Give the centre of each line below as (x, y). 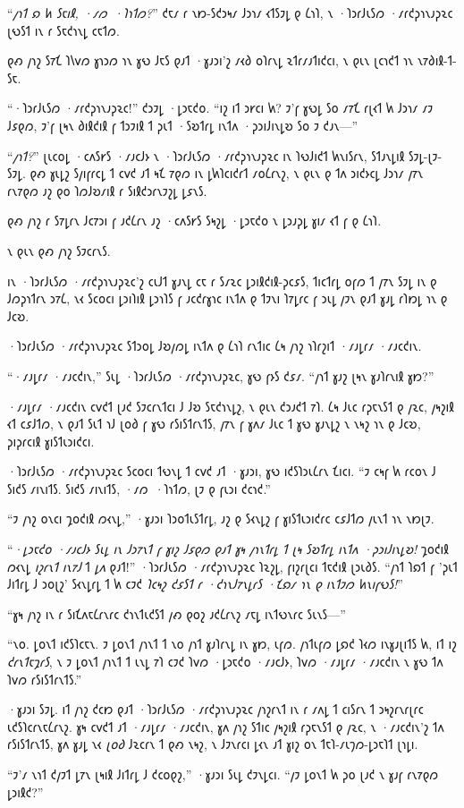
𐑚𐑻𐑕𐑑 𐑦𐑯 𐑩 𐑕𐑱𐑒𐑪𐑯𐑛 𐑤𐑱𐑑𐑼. (63, 30)
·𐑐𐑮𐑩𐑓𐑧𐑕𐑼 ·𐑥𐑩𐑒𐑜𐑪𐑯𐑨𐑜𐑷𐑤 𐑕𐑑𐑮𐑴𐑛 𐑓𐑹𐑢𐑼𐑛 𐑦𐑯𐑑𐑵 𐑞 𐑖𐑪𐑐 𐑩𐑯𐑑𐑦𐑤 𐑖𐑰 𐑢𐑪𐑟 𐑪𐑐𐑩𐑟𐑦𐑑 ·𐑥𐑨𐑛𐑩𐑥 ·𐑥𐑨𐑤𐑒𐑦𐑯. (215, 346)
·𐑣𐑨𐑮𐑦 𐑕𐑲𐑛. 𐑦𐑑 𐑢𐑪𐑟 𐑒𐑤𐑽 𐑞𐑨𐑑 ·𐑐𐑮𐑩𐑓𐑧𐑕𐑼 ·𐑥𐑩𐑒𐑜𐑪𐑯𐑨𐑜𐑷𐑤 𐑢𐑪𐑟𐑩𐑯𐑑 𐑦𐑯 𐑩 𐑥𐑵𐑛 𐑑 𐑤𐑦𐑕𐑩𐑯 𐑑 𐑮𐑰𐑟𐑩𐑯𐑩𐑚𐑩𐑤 (215, 709)
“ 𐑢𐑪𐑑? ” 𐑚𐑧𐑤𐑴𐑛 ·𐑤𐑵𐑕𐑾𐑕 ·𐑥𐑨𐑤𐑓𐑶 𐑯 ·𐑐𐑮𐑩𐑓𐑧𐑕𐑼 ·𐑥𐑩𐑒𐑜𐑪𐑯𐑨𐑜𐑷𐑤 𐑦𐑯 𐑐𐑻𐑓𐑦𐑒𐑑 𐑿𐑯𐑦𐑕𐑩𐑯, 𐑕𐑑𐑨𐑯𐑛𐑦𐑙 (206, 155)
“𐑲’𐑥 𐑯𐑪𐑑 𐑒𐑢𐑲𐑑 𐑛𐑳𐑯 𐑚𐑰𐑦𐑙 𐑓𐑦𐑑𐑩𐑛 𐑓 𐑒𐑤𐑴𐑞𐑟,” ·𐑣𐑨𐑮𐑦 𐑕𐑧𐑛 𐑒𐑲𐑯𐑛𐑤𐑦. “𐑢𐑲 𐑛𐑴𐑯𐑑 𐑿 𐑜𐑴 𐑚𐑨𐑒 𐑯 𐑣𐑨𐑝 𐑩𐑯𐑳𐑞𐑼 (223, 774)
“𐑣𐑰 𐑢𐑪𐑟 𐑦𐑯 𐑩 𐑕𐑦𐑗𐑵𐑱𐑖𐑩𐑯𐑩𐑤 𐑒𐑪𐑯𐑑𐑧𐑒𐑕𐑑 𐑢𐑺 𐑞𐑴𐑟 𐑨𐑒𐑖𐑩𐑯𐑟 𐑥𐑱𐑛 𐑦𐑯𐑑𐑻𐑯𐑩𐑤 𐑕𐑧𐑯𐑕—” (177, 613)
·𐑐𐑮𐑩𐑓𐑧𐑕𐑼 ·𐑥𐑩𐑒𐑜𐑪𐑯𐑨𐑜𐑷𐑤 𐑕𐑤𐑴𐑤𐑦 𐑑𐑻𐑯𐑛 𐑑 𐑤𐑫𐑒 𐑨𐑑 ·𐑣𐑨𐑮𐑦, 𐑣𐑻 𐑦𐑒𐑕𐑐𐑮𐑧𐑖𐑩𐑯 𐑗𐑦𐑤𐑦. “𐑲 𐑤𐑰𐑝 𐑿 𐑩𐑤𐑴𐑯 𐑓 (222, 471)
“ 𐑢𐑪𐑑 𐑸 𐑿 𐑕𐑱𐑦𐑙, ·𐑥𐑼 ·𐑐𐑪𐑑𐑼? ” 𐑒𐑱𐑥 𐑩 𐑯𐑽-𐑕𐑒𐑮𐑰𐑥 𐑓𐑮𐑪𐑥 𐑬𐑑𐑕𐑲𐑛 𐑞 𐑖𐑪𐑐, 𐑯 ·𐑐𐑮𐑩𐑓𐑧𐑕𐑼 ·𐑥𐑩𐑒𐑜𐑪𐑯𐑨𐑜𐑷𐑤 (230, 13)
